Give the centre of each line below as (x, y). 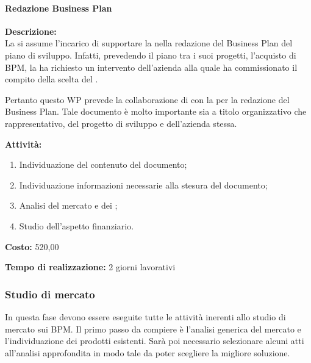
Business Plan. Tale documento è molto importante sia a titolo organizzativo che (156, 111)
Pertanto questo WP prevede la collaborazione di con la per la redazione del (147, 99)
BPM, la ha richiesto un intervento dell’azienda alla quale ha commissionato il (151, 67)
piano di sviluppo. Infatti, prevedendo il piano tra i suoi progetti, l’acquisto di (151, 55)
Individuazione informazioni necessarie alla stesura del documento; (143, 185)
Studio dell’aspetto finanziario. (77, 225)
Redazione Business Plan (59, 8)
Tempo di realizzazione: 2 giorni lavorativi (90, 267)
